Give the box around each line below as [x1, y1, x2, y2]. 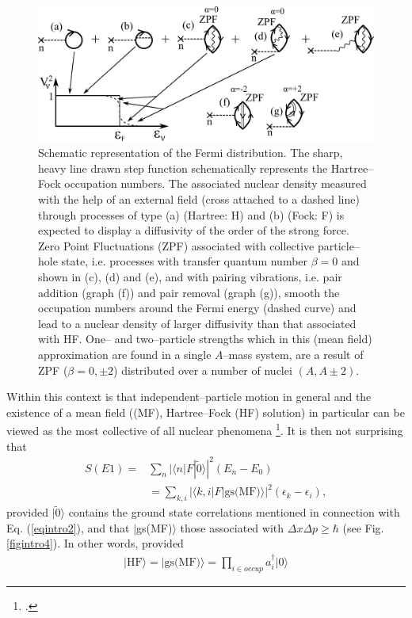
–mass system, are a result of [223, 345, 364, 362]
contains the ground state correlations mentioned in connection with [68, 504, 400, 521]
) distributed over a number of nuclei [113, 361, 292, 378]
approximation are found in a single [38, 345, 212, 362]
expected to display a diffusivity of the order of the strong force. [38, 222, 349, 238]
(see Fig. [342, 519, 384, 536]
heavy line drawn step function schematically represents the [38, 159, 328, 176]
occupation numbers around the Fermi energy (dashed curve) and [38, 299, 357, 316]
